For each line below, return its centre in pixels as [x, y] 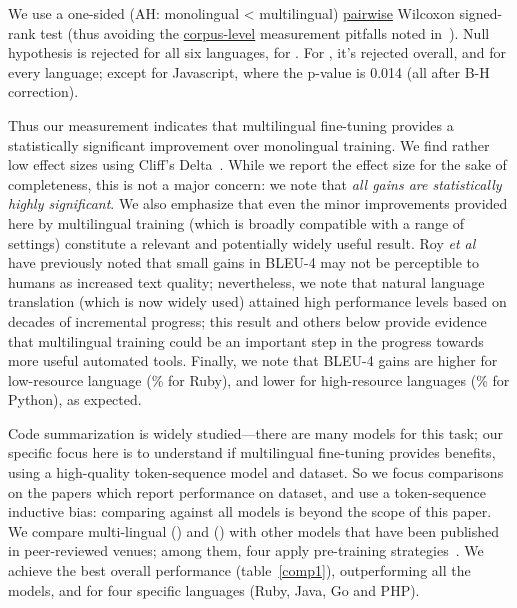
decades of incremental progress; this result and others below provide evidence [247, 320]
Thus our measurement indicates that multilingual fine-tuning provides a [231, 124]
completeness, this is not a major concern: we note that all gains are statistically [255, 183]
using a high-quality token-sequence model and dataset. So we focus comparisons [256, 472]
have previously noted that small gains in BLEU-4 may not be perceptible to [244, 262]
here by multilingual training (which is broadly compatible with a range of [236, 222]
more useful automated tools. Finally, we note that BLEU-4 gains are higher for [253, 360]
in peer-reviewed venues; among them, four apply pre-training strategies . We [246, 550]
